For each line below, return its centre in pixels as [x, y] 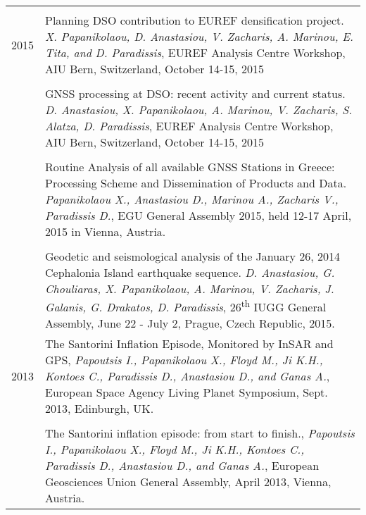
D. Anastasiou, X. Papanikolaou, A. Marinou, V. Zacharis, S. [199, 110]
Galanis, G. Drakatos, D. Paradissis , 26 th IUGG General [186, 306]
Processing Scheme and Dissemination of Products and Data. [196, 183]
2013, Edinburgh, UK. [100, 409]
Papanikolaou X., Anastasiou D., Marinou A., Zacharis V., [192, 199]
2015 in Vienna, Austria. [106, 231]
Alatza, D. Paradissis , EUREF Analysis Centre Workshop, [189, 126]
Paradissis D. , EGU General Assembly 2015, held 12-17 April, [198, 215]
